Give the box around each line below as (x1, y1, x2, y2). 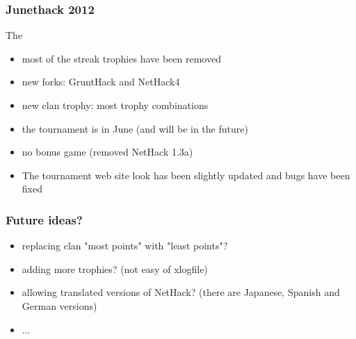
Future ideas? (6, 210, 83, 228)
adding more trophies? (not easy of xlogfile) (22, 261, 208, 276)
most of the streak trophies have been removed (22, 51, 221, 65)
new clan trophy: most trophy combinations (22, 98, 209, 112)
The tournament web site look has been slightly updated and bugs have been (22, 167, 350, 182)
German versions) (22, 298, 97, 313)
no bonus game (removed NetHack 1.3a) (22, 144, 193, 159)
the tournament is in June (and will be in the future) (22, 121, 248, 135)
